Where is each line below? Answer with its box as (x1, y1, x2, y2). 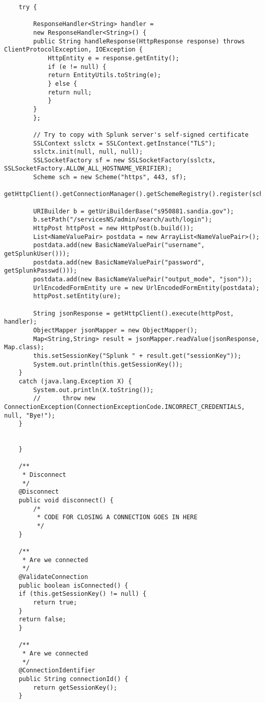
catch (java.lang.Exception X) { (18, 377, 132, 385)
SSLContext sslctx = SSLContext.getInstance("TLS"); (33, 139, 216, 147)
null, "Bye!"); (4, 411, 56, 419)
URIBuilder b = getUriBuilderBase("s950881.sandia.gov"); (33, 207, 234, 215)
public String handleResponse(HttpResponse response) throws (33, 37, 245, 45)
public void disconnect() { (18, 497, 114, 504)
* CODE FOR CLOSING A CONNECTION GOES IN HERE (37, 514, 198, 521)
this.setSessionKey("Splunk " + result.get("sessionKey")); (33, 352, 242, 359)
